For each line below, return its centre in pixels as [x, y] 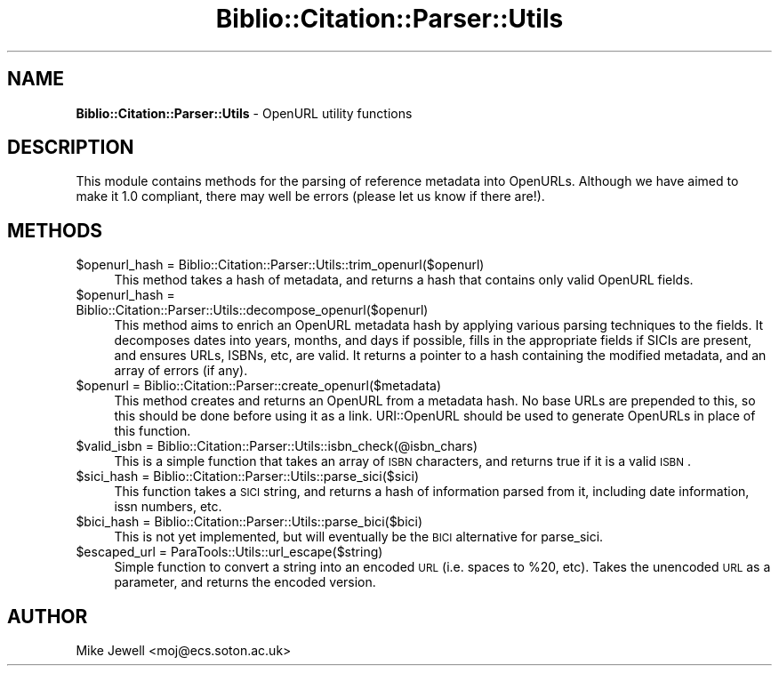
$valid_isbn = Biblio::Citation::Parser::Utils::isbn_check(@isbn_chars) [277, 446]
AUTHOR [48, 616]
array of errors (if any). [181, 371]
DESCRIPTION [71, 148]
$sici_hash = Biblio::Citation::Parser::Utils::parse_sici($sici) [248, 477]
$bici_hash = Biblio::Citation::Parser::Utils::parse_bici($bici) [249, 522]
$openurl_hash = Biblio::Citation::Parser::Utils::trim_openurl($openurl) [280, 265]
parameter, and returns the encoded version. [245, 582]
